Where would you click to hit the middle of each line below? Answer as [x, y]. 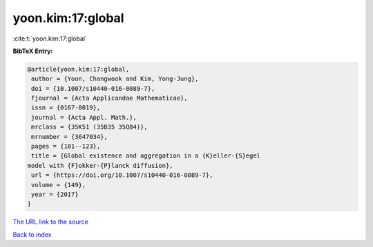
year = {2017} [55, 194]
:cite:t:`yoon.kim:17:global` [50, 39]
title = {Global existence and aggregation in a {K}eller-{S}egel [146, 156]
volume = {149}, [59, 185]
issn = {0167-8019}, [66, 108]
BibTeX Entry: [33, 51]
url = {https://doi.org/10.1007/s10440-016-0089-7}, [122, 175]
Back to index [32, 235]
